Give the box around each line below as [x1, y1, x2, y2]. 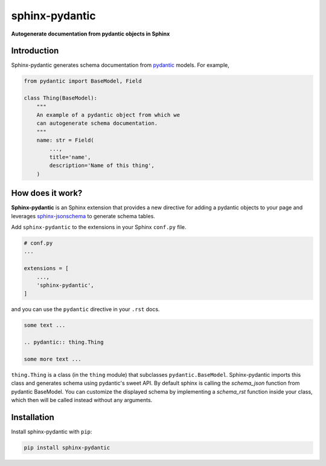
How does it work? [11, 188, 83, 198]
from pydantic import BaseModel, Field [24, 78, 142, 84]
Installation [11, 412, 54, 422]
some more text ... [24, 356, 81, 362]
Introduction [11, 46, 59, 56]
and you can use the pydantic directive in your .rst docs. [11, 306, 160, 313]
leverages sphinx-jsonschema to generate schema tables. [11, 212, 155, 219]
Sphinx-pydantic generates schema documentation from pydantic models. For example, [11, 61, 229, 69]
